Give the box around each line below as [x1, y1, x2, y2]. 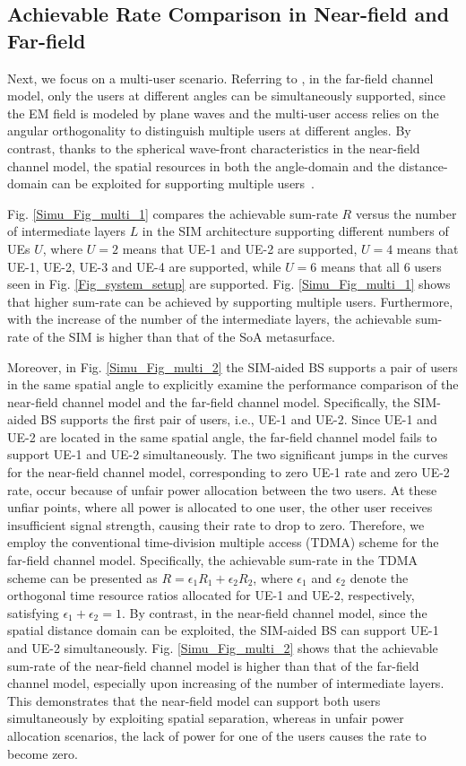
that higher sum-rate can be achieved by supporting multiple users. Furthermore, [7, 292, 453, 310]
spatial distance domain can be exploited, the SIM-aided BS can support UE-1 [7, 621, 439, 640]
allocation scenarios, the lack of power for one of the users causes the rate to [7, 726, 427, 744]
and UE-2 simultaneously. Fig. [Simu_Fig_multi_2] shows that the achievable [7, 639, 438, 657]
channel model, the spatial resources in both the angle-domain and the [7, 156, 395, 175]
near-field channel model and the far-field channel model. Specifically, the [7, 392, 410, 411]
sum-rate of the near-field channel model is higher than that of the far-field [7, 656, 419, 675]
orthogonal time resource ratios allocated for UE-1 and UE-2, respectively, [7, 586, 415, 605]
